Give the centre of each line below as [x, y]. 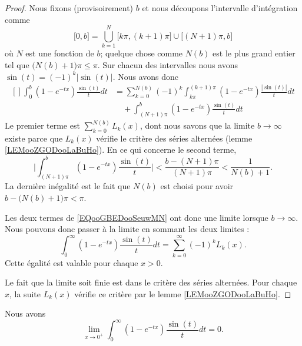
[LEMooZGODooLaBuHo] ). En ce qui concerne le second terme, [121, 150]
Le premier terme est [42, 125]
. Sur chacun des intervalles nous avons [168, 64]
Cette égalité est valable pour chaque [72, 262]
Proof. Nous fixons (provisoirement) [69, 8]
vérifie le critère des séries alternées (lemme [174, 138]
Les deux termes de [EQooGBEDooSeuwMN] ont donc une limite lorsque [137, 217]
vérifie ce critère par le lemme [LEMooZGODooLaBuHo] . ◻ [183, 293]
